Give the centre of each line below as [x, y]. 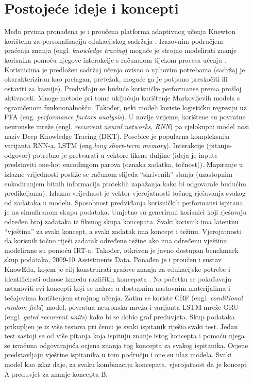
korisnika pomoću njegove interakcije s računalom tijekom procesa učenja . [115, 59]
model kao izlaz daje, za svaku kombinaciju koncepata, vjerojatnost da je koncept [126, 364]
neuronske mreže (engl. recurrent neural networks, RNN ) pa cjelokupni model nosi [127, 126]
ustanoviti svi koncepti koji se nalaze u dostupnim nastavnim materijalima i [117, 288]
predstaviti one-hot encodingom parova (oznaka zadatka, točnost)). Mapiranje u [124, 164]
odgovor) [17, 155]
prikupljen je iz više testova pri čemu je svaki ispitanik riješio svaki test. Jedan [121, 326]
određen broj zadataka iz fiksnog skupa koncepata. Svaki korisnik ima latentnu [122, 221]
